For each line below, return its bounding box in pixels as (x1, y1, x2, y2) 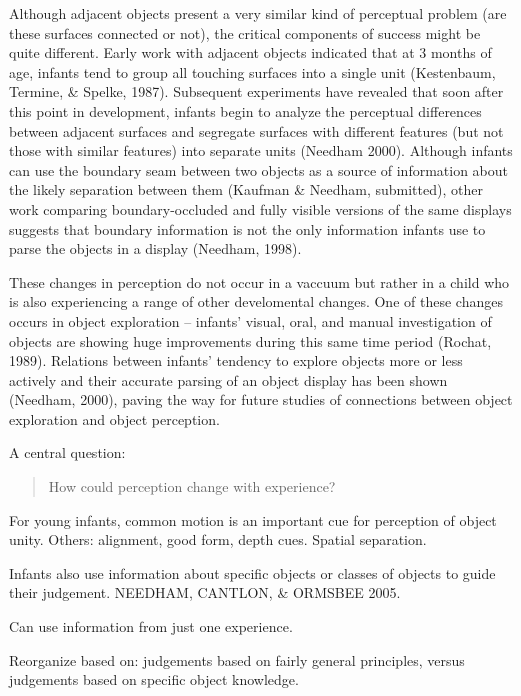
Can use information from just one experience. (9, 616, 293, 637)
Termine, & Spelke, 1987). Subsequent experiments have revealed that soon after (9, 81, 504, 102)
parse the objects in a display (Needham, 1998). (9, 238, 302, 259)
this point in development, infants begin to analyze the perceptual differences (9, 100, 482, 121)
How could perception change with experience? (48, 476, 336, 497)
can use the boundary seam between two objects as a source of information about (9, 159, 509, 180)
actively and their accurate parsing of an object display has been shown (9, 369, 448, 390)
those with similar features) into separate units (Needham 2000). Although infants (9, 140, 513, 161)
